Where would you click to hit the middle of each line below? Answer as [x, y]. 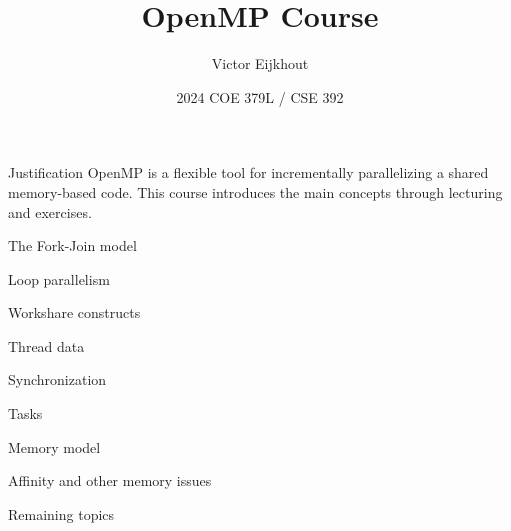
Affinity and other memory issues [110, 480]
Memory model [54, 446]
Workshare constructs [74, 312]
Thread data [46, 345]
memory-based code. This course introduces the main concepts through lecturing [255, 191]
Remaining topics [61, 513]
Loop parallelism [59, 278]
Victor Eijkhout [260, 63]
